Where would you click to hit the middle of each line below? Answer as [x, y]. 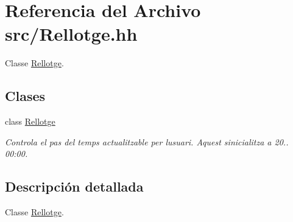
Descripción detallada [74, 186]
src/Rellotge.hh [71, 34]
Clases [25, 96]
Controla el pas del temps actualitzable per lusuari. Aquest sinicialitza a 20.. [147, 141]
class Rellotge [30, 121]
